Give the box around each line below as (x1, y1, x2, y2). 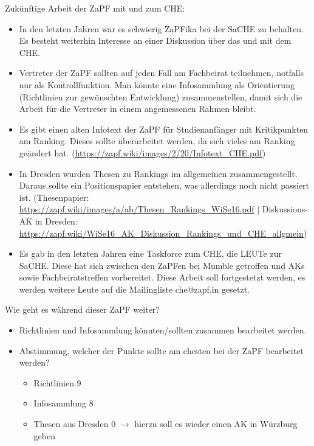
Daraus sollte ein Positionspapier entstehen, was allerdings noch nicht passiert (19, 179, 310, 192)
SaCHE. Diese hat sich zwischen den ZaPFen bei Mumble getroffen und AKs (19, 259, 305, 271)
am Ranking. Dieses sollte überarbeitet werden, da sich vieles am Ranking (19, 134, 295, 147)
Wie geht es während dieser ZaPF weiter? (5, 303, 160, 316)
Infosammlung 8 (33, 397, 94, 409)
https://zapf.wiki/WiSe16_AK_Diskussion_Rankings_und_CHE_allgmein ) (19, 226, 307, 239)
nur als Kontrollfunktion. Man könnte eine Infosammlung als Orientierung (19, 78, 295, 91)
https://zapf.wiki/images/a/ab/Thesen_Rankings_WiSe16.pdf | (19, 203, 260, 215)
